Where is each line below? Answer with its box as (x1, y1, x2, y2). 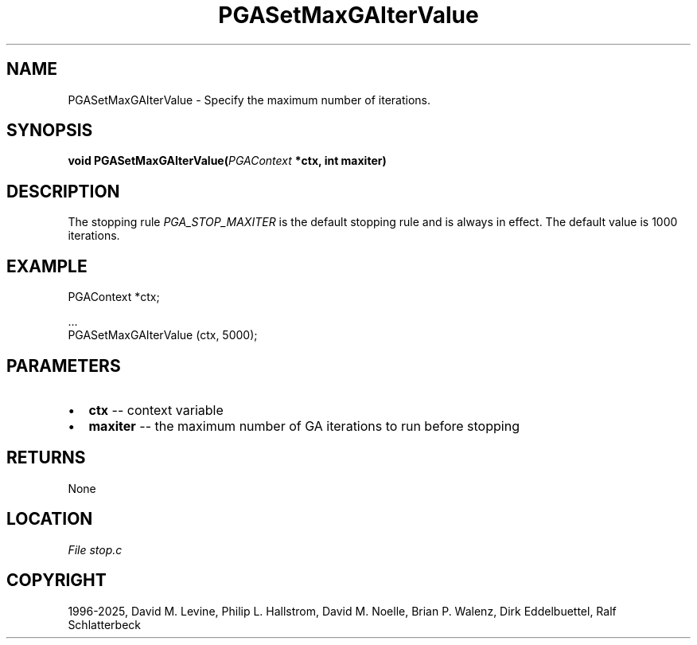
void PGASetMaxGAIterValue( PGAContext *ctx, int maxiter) (68, 154, 387, 168)
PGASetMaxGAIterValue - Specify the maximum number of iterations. (68, 92, 430, 107)
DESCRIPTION (6, 181, 120, 201)
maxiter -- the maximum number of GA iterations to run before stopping (88, 417, 520, 434)
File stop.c (68, 542, 123, 557)
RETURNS (6, 448, 86, 468)
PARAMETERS (6, 355, 121, 376)
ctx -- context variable (88, 401, 224, 418)
